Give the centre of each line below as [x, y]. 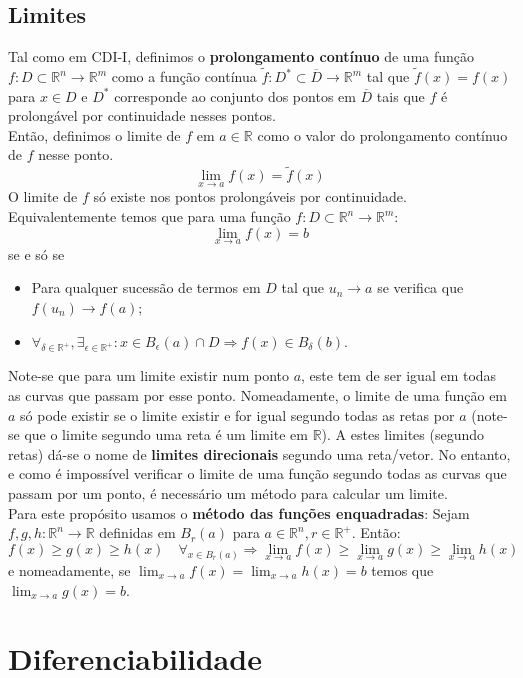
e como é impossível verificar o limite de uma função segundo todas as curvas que [257, 473]
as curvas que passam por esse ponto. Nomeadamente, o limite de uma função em [258, 394]
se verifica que [420, 287]
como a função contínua [184, 76]
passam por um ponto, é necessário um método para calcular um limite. [228, 492]
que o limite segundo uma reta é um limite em [166, 434]
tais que [400, 95]
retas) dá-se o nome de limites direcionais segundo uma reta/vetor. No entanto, [259, 453]
